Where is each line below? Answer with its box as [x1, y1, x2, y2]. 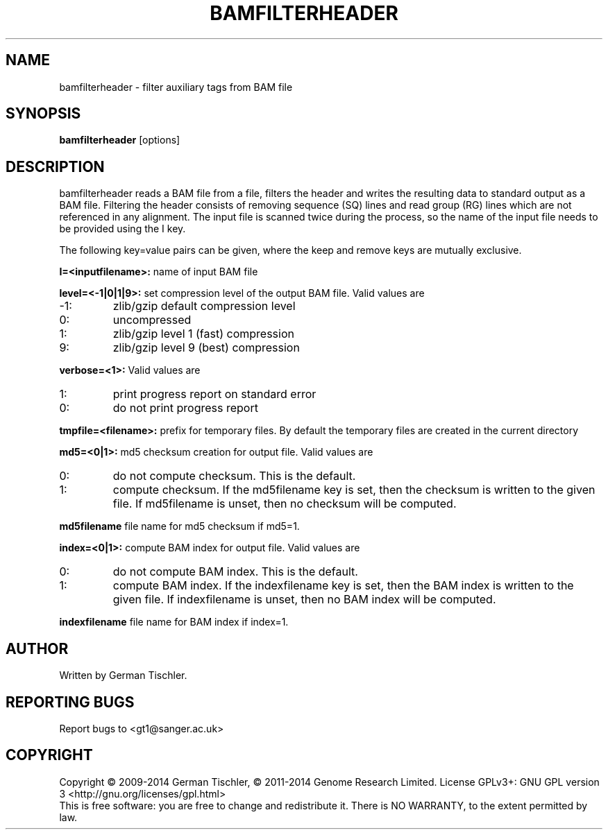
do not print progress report [112, 401, 258, 415]
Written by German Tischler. [59, 669, 187, 682]
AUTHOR [6, 639, 69, 657]
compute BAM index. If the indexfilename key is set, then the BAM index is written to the [112, 578, 574, 593]
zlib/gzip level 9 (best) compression [112, 341, 300, 355]
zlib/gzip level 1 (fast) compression [112, 327, 294, 341]
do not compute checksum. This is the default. [112, 469, 356, 483]
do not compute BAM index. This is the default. [112, 565, 358, 579]
